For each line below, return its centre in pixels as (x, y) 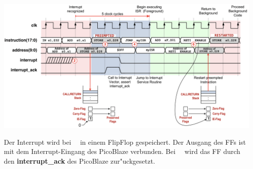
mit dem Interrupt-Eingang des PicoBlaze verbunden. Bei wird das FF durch (122, 151)
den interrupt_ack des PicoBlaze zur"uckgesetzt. (80, 161)
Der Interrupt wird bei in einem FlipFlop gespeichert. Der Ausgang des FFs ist (125, 142)
